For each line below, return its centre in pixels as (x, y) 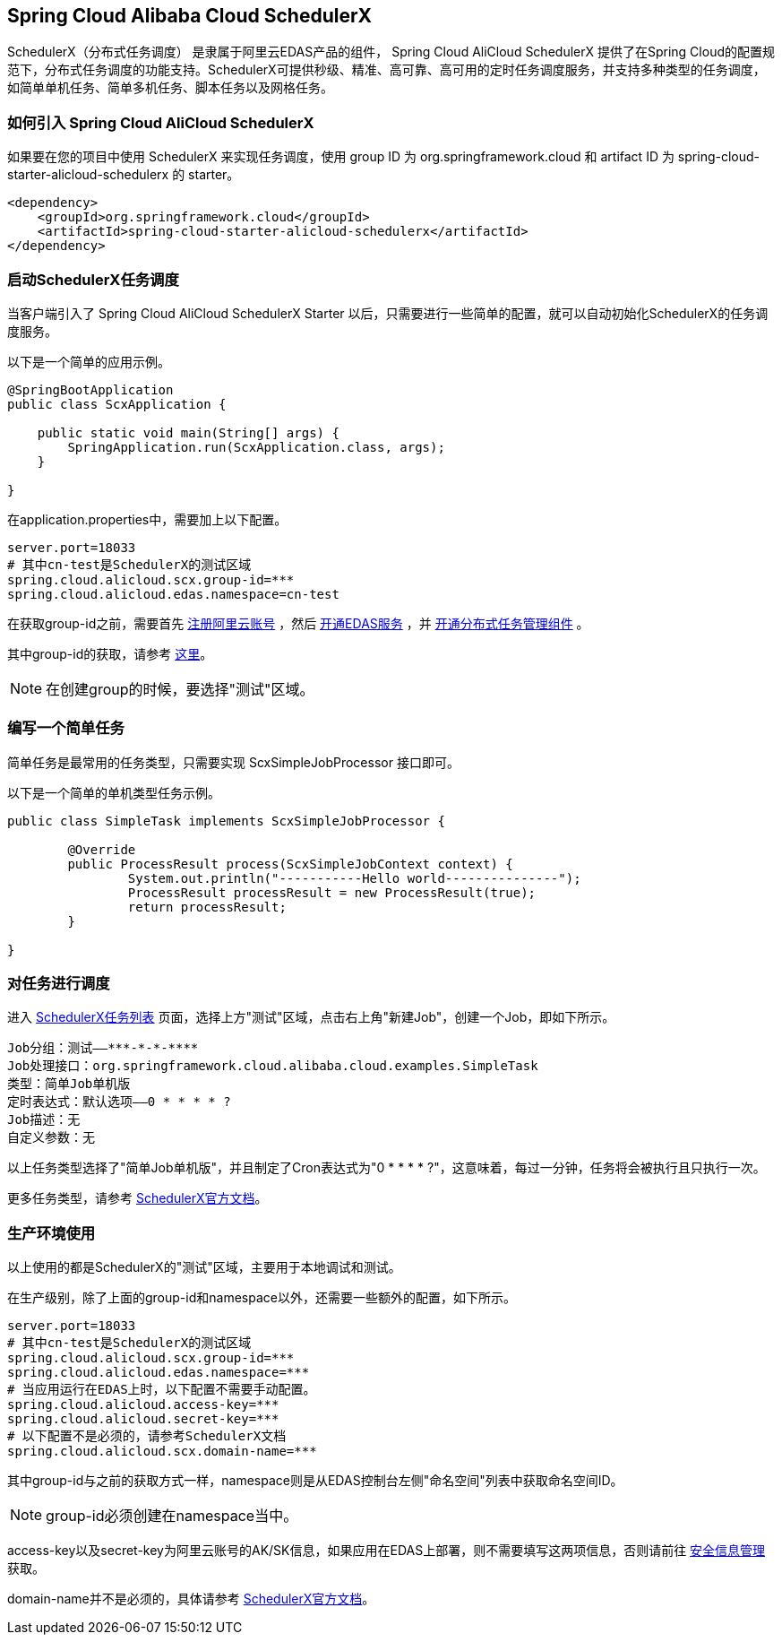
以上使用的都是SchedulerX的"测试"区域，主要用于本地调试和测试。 (204, 1267)
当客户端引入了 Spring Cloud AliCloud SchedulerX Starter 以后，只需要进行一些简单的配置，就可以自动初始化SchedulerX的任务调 (388, 313)
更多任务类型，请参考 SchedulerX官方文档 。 (137, 1198)
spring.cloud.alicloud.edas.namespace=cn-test (173, 594)
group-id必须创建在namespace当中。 (172, 1516)
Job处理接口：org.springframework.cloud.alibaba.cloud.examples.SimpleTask (273, 1066)
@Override (102, 849)
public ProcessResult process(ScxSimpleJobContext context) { (290, 864)
